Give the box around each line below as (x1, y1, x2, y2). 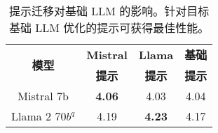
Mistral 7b (18, 88, 69, 104)
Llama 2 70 (11, 108, 67, 124)
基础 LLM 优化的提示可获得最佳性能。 (8, 19, 210, 36)
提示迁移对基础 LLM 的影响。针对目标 (8, 3, 210, 19)
